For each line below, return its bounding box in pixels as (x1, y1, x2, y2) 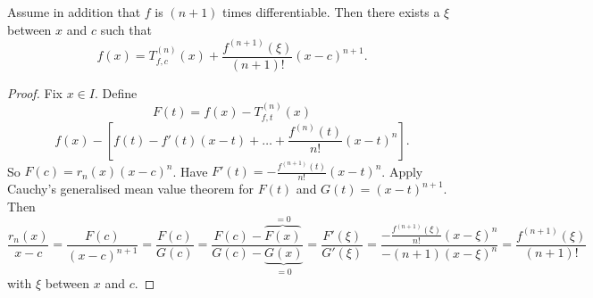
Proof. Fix (7, 83, 63, 102)
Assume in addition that (7, 3, 141, 21)
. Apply (381, 161, 423, 180)
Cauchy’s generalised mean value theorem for (7, 179, 254, 198)
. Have (172, 161, 208, 180)
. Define (94, 83, 138, 102)
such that (100, 20, 152, 38)
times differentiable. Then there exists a (222, 3, 440, 21)
